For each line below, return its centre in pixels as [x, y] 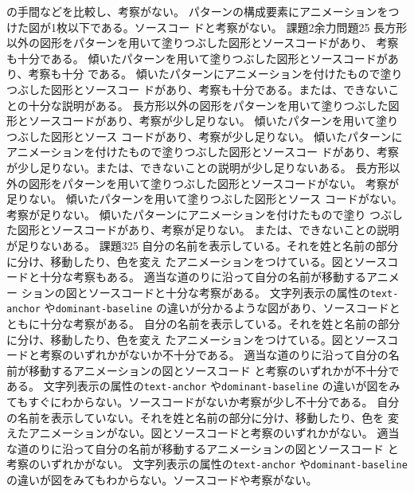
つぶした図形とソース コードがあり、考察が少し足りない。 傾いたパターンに [205, 136]
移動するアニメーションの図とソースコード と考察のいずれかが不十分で [214, 370]
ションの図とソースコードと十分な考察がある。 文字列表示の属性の [195, 292]
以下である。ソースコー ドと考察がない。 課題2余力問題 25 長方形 [237, 27]
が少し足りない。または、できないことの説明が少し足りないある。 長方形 [198, 167]
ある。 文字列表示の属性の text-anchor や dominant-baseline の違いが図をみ [203, 386]
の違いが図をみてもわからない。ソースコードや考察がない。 [162, 480]
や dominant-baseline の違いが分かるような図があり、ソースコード [217, 308]
